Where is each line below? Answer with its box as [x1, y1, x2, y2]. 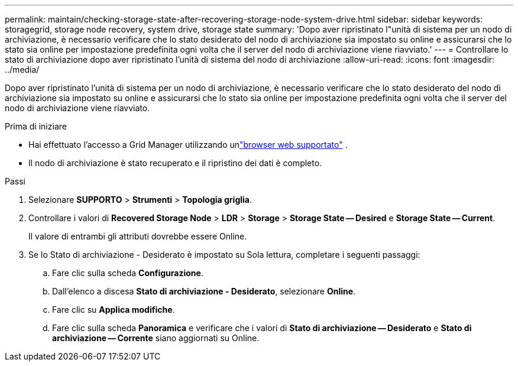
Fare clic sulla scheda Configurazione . [52, 268, 203, 278]
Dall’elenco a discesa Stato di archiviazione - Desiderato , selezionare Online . [52, 286, 356, 296]
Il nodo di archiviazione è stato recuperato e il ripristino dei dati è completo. [28, 158, 322, 168]
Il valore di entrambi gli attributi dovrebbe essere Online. [28, 231, 247, 241]
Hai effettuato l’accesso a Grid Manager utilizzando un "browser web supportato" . [28, 140, 348, 150]
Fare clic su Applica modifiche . [52, 305, 175, 315]
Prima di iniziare [5, 121, 67, 131]
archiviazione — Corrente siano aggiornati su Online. [52, 333, 260, 343]
